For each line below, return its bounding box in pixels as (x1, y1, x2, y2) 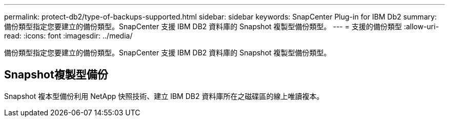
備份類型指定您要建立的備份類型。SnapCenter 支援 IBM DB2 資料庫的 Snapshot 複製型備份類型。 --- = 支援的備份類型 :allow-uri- (4, 22, 439, 31)
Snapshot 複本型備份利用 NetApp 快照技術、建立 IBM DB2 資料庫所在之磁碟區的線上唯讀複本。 (4, 91, 324, 100)
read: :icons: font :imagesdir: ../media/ (4, 31, 133, 40)
